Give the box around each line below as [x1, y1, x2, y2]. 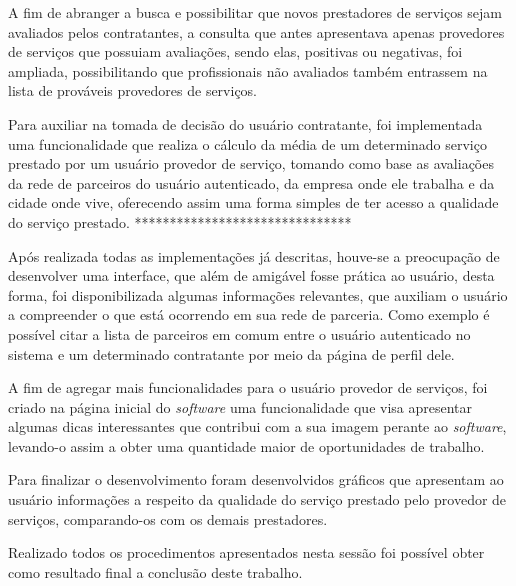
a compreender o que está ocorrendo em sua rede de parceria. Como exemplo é [8, 304, 490, 325]
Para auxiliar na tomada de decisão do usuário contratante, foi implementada [8, 113, 483, 134]
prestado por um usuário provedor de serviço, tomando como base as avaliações [8, 153, 494, 174]
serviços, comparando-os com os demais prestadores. [8, 508, 328, 529]
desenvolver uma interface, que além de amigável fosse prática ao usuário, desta [8, 265, 495, 286]
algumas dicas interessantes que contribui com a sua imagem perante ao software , [8, 416, 507, 437]
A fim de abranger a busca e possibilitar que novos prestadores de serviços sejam [8, 2, 502, 22]
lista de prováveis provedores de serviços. [8, 80, 258, 101]
